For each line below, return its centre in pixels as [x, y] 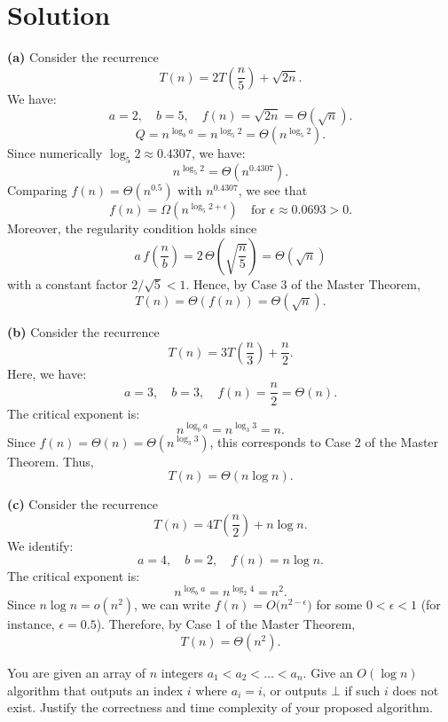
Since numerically [55, 153]
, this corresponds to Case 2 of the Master [324, 441]
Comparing [37, 190]
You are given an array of [77, 673]
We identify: [40, 545]
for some [339, 604]
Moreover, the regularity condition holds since [132, 228]
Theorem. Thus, [51, 461]
